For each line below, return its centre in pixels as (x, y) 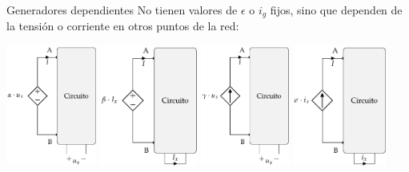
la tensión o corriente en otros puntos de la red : (123, 26)
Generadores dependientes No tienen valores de (122, 10)
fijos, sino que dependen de (336, 10)
